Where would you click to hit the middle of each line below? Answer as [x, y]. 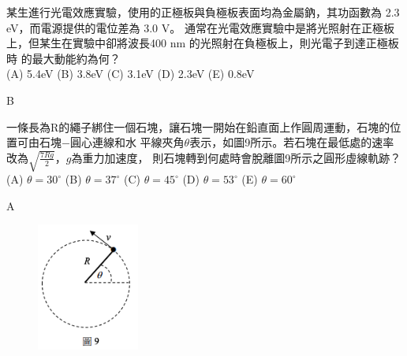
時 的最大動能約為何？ [63, 58]
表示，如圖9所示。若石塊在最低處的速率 [292, 142]
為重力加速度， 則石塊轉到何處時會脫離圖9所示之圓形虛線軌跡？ [236, 157]
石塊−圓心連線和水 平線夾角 [112, 142]
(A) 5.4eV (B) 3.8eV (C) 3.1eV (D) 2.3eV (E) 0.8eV [131, 74]
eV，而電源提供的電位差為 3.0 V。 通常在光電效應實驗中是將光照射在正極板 [200, 27]
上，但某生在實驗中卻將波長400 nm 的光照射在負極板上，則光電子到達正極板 [203, 43]
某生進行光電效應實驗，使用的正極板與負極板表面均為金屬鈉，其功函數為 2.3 [203, 12]
